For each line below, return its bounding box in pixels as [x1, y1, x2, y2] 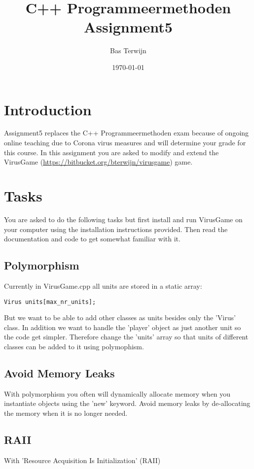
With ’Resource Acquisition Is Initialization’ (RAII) [4, 455, 161, 465]
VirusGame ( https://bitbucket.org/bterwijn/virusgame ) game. [4, 157, 193, 167]
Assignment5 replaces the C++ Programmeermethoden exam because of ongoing [4, 128, 249, 138]
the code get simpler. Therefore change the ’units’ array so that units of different [4, 332, 249, 342]
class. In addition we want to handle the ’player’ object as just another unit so [4, 322, 241, 332]
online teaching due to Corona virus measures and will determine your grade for [4, 137, 246, 148]
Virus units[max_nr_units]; [4, 298, 96, 305]
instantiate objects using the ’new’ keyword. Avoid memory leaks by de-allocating [4, 398, 251, 408]
